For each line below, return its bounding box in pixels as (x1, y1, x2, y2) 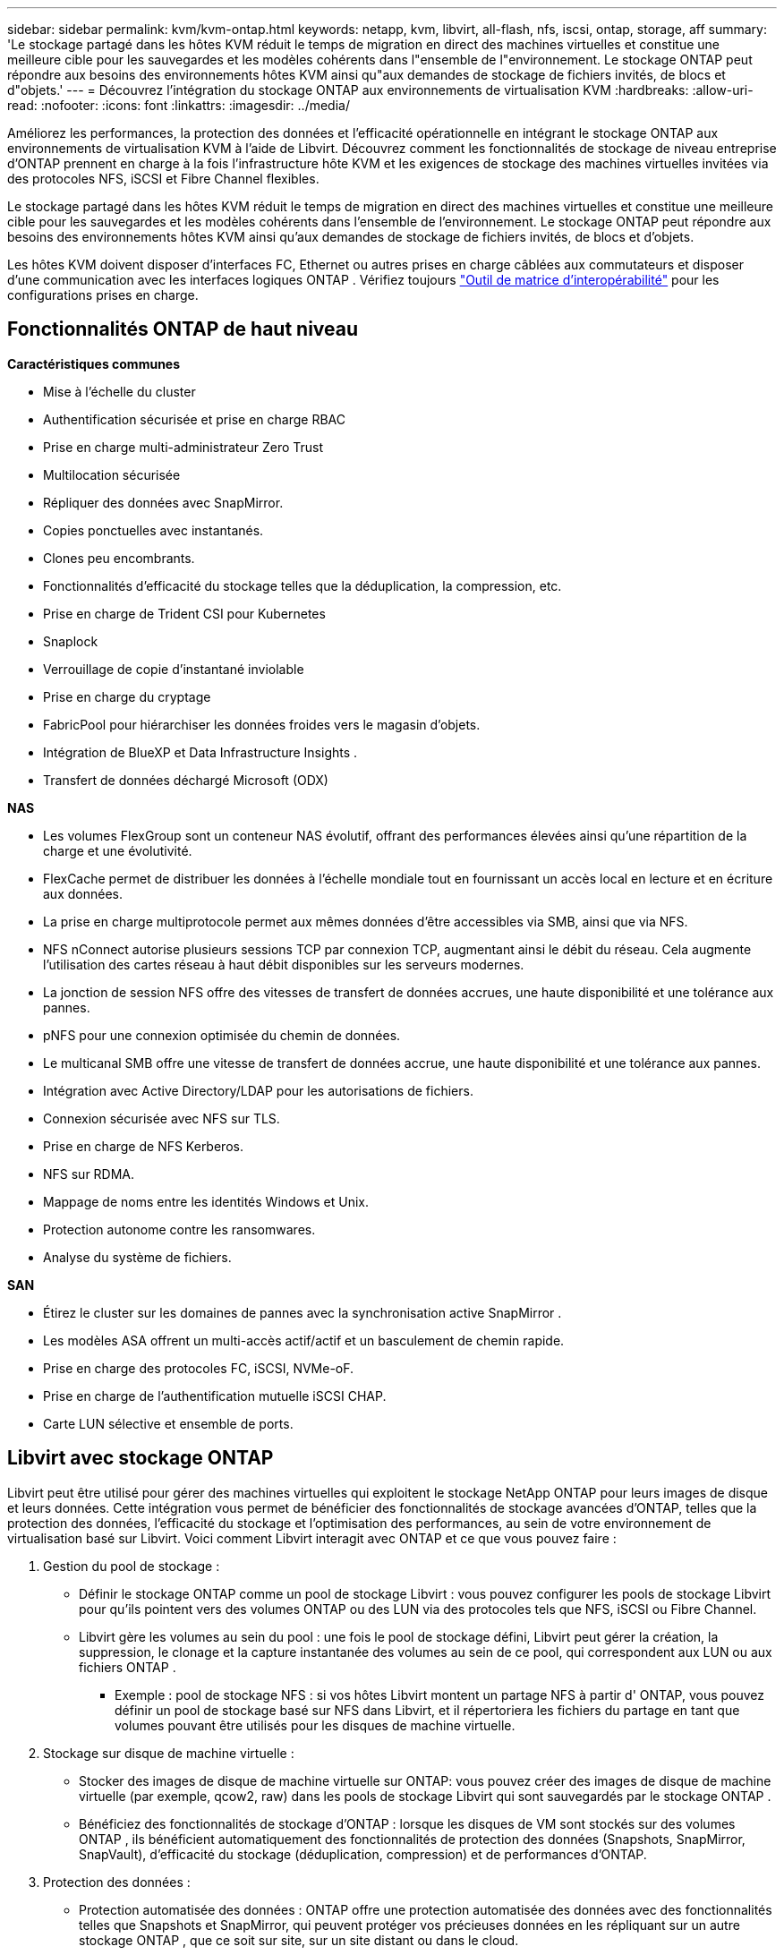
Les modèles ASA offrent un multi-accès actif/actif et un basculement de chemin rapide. (43, 1332, 565, 1348)
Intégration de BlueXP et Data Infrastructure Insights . (43, 744, 358, 760)
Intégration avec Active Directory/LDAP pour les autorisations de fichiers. (43, 1082, 473, 1098)
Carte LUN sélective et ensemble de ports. (43, 1415, 294, 1431)
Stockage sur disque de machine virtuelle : (43, 1745, 294, 1761)
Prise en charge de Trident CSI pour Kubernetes (43, 605, 326, 621)
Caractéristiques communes (7, 355, 181, 371)
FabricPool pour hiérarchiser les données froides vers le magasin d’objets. (43, 716, 481, 732)
